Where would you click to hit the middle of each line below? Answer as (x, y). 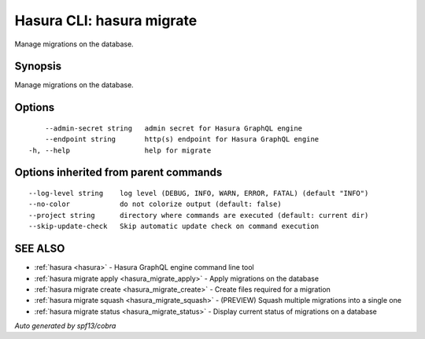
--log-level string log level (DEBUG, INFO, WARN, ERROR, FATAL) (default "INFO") (199, 193)
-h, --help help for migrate (120, 150)
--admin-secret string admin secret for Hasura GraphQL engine (174, 128)
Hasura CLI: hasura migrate (106, 20)
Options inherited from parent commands (118, 173)
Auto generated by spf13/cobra (65, 326)
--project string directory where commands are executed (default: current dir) (199, 215)
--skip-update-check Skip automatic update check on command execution (174, 227)
